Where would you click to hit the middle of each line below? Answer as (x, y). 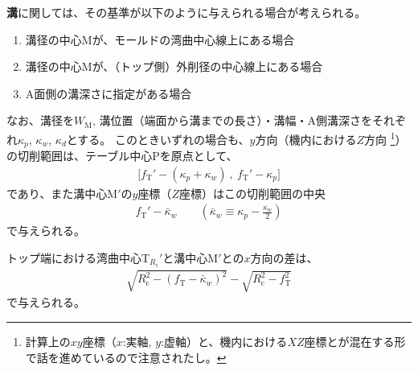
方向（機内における (306, 139)
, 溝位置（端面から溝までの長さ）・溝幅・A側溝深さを (232, 120)
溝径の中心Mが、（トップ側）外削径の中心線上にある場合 (174, 66)
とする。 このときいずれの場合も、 (158, 139)
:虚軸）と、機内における (224, 341)
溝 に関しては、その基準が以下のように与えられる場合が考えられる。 (186, 12)
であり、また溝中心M (62, 193)
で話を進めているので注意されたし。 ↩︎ (126, 357)
